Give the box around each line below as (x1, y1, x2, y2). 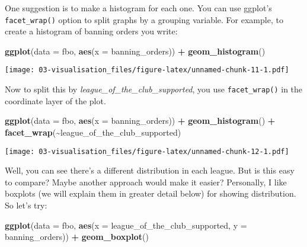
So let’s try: (5, 198, 47, 211)
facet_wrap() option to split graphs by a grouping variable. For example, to (5, 13, 283, 25)
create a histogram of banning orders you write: (5, 25, 178, 37)
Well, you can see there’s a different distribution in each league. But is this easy (5, 164, 295, 177)
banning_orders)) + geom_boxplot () (5, 230, 149, 243)
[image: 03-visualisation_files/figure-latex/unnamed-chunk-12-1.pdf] (5, 147, 289, 156)
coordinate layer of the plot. (5, 94, 106, 107)
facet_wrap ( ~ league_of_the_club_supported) (5, 126, 181, 138)
